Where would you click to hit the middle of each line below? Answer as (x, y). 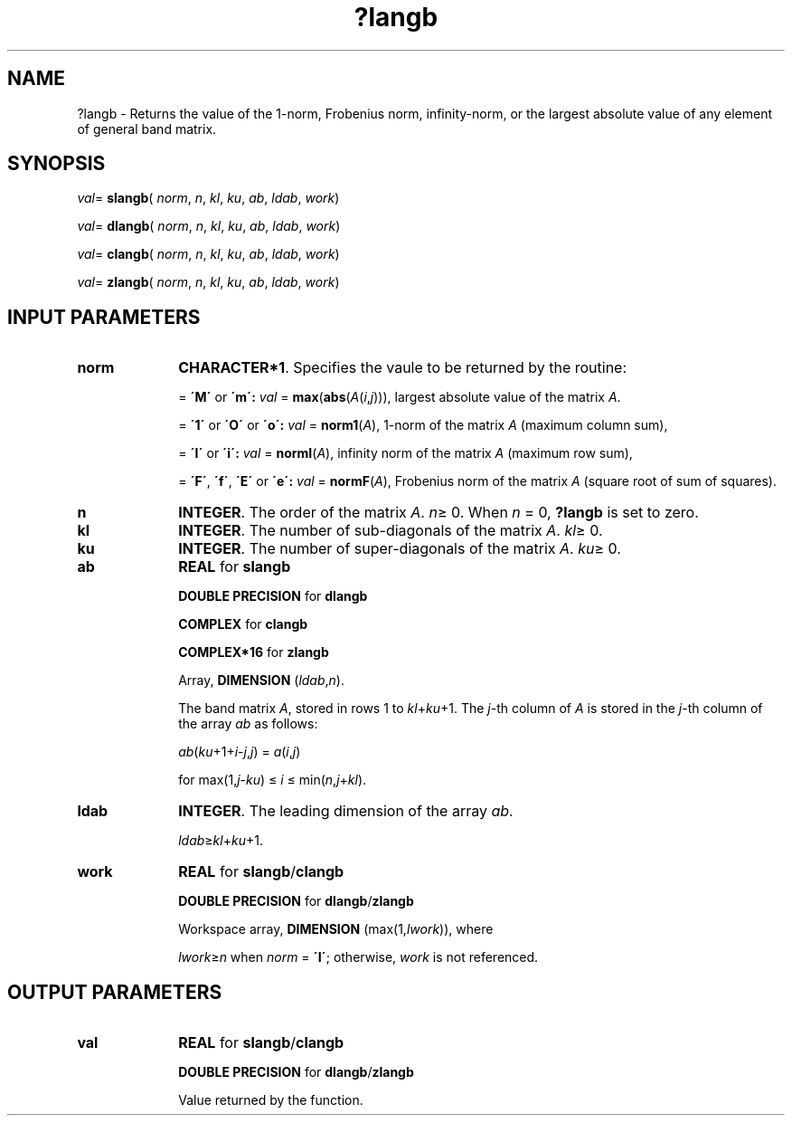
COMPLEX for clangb (243, 624)
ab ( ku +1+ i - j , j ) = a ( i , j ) (240, 752)
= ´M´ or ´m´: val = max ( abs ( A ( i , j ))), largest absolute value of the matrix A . (400, 397)
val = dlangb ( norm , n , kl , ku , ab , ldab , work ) (209, 226)
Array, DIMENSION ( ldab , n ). (261, 680)
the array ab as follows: (248, 724)
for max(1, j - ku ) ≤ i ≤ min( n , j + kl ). (273, 780)
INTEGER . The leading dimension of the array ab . (346, 811)
